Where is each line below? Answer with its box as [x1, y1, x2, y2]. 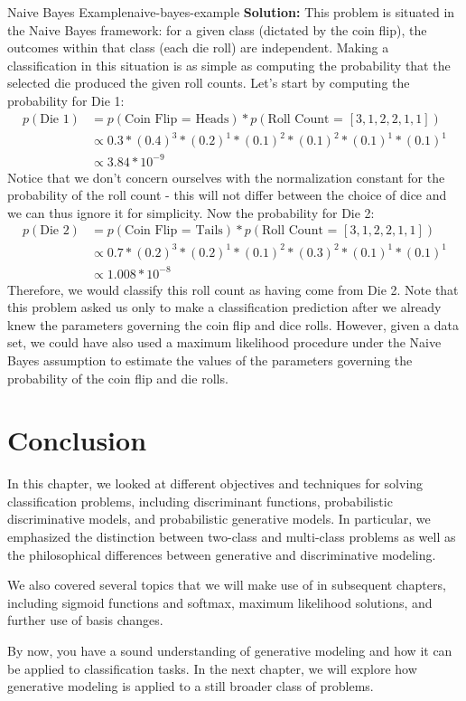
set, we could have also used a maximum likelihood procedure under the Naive [7, 333, 442, 352]
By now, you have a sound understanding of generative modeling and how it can [7, 640, 452, 659]
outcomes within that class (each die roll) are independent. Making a [7, 38, 389, 57]
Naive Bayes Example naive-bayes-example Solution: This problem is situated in [7, 3, 455, 21]
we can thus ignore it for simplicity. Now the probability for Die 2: [7, 203, 375, 222]
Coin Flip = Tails [125, 224, 223, 238]
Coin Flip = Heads [125, 112, 229, 126]
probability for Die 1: [7, 90, 125, 109]
